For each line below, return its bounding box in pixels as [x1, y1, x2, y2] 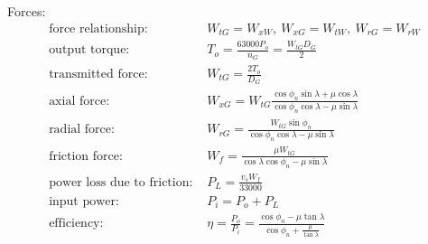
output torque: [49, 43, 130, 57]
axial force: [49, 94, 110, 108]
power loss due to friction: [49, 175, 193, 189]
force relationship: [49, 22, 148, 35]
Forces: [7, 2, 46, 20]
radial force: [49, 123, 115, 136]
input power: [49, 194, 119, 208]
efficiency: [49, 217, 104, 230]
